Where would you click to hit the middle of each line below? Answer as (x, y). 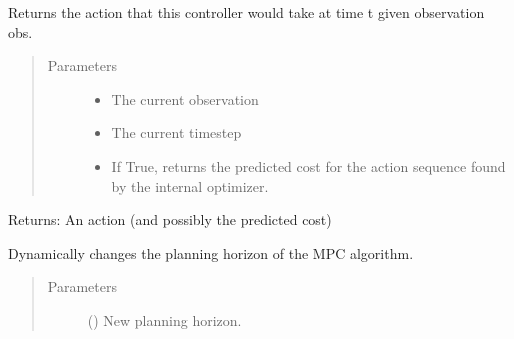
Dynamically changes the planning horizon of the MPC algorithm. (211, 252)
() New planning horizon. (164, 319)
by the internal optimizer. (190, 185)
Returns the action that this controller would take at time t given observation (246, 12)
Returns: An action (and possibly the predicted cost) (170, 219)
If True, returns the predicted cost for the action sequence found (308, 165)
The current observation (185, 98)
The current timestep (176, 132)
